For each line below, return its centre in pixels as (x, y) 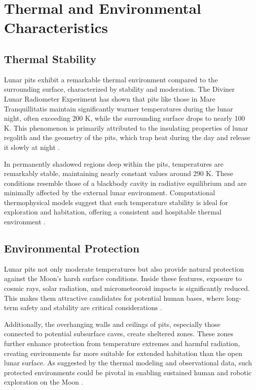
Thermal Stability (50, 58)
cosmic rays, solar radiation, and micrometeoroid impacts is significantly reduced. (127, 288)
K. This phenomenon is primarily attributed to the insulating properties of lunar (126, 127)
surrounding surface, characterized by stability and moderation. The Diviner (119, 89)
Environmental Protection (72, 248)
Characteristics (56, 27)
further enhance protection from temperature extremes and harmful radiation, (122, 343)
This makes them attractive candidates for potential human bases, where (114, 298)
